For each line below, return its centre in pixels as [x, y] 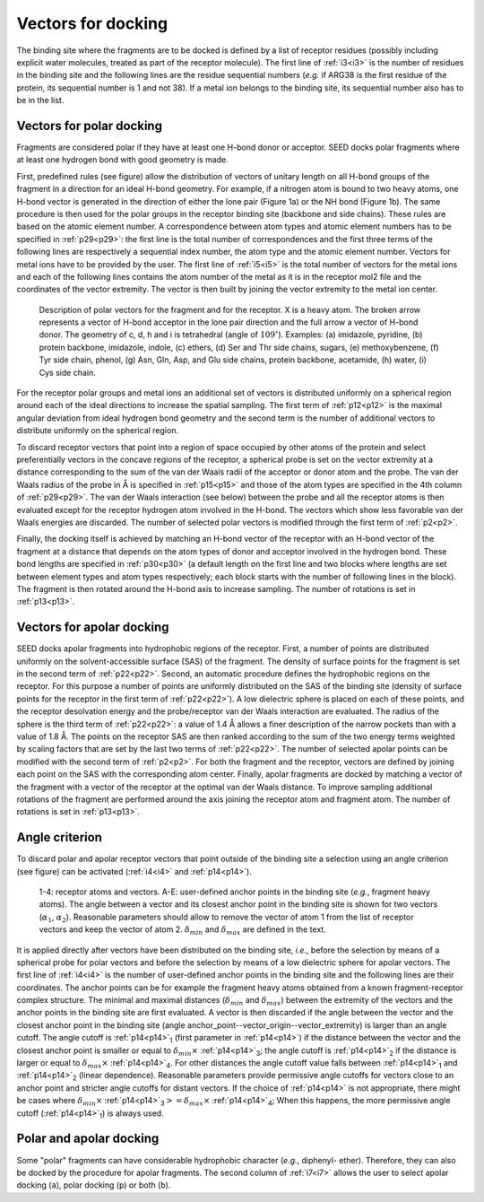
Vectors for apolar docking [93, 627]
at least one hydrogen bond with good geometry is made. [122, 160]
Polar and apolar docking [88, 1139]
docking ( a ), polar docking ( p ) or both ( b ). [94, 1185]
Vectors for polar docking [90, 126]
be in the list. [40, 100]
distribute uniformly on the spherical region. [98, 431]
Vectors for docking [92, 23]
